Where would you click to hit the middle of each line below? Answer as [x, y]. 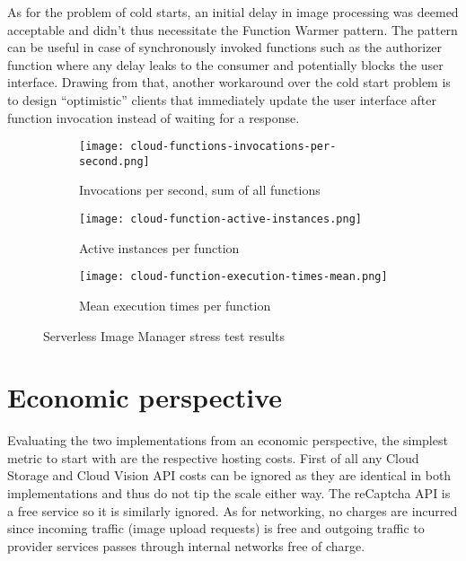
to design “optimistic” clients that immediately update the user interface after [222, 99]
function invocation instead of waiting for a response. [154, 117]
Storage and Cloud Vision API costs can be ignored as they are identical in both [229, 475]
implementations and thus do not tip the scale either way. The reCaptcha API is [229, 493]
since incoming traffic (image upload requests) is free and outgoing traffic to [216, 528]
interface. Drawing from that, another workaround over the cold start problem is [229, 82]
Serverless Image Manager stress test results [164, 335]
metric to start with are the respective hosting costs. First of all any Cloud [213, 457]
